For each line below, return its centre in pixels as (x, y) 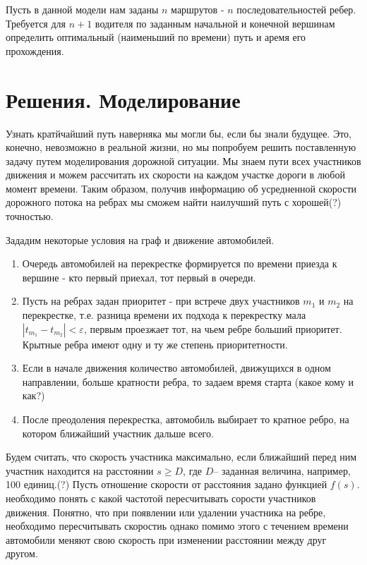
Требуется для (36, 23)
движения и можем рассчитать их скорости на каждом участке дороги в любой (175, 175)
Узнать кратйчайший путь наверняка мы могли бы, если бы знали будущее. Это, (179, 133)
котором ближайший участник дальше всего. (118, 433)
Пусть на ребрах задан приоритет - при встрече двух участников (161, 301)
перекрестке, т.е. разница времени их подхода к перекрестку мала (164, 315)
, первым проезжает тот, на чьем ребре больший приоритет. (213, 328)
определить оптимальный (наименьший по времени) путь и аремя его (156, 37)
